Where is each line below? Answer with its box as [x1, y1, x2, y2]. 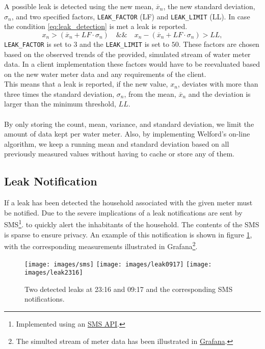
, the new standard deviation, [163, 1, 255, 11]
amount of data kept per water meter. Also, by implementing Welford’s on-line [4, 128, 250, 139]
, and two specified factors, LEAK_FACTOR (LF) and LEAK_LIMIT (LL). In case [11, 11, 250, 21]
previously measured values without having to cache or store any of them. [4, 148, 234, 159]
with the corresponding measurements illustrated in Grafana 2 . [4, 239, 198, 251]
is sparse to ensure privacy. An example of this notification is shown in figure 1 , [4, 229, 252, 239]
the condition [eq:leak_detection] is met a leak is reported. [4, 21, 188, 32]
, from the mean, [124, 88, 176, 99]
